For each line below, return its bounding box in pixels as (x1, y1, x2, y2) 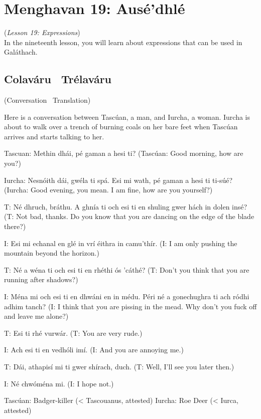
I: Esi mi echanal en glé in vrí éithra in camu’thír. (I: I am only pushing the (4, 238, 237, 248)
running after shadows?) (4, 274, 78, 285)
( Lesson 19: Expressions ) (4, 27, 80, 38)
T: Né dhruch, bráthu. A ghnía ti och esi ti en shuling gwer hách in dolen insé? (4, 201, 247, 212)
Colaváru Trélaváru (4, 71, 112, 87)
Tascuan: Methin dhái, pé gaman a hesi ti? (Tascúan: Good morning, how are (4, 148, 243, 158)
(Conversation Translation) (4, 95, 91, 105)
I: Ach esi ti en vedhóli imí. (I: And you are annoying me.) (4, 344, 184, 355)
